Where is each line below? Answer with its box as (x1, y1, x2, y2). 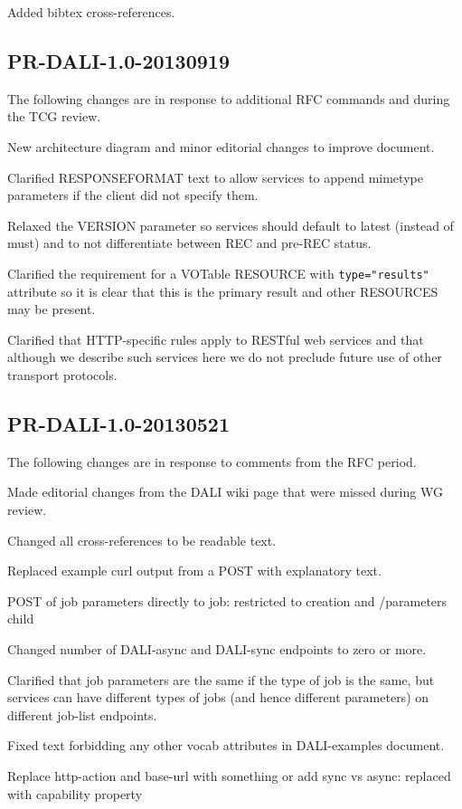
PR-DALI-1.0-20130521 (7, 409, 230, 437)
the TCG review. (7, 107, 101, 126)
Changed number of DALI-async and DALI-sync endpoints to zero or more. (7, 639, 427, 658)
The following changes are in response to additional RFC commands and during (7, 89, 450, 108)
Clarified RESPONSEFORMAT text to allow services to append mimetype (7, 167, 423, 186)
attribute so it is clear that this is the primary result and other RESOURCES (7, 281, 438, 300)
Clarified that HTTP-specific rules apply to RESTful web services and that (7, 329, 424, 348)
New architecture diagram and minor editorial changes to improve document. (7, 137, 435, 156)
